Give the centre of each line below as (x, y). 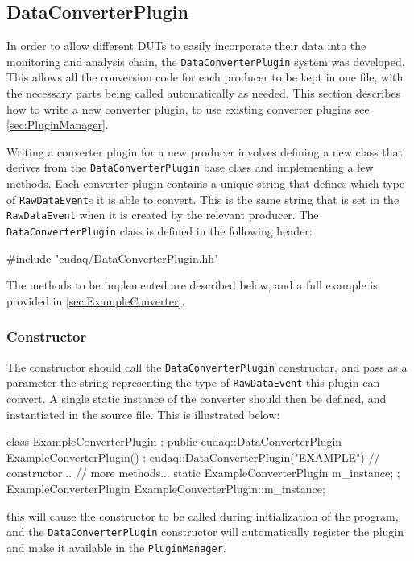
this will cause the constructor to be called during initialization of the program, (203, 515)
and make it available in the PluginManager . (116, 547)
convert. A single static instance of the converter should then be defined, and (197, 398)
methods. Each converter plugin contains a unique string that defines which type (206, 183)
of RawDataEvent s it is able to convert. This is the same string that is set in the (203, 199)
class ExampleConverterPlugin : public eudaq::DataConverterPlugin (174, 441)
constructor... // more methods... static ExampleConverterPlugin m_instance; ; (203, 473)
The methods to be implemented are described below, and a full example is (192, 285)
